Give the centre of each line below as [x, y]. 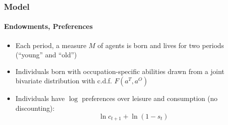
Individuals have [40, 98]
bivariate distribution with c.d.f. [64, 81]
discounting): [35, 108]
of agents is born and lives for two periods [161, 45]
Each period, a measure [51, 45]
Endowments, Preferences [48, 26]
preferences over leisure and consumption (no [150, 98]
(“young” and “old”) [46, 55]
